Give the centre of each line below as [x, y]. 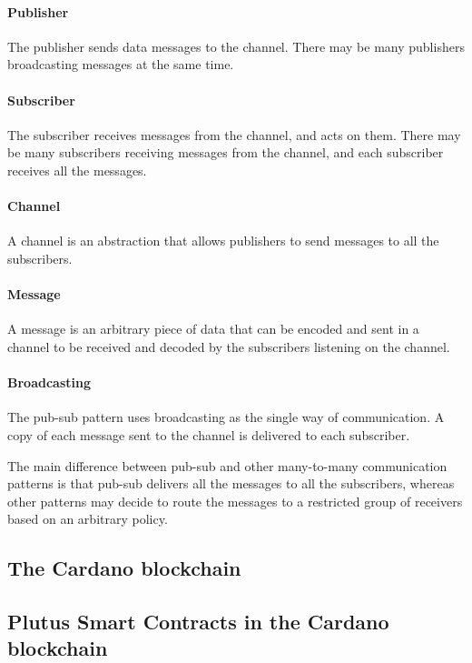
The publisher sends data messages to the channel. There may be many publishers [236, 46]
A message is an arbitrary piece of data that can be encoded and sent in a [213, 329]
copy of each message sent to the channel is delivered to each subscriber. [209, 434]
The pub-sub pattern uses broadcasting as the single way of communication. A [226, 417]
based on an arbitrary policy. [88, 519]
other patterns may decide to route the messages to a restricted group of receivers [235, 501]
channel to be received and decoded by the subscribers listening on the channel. [229, 346]
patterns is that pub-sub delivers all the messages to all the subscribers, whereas [231, 483]
